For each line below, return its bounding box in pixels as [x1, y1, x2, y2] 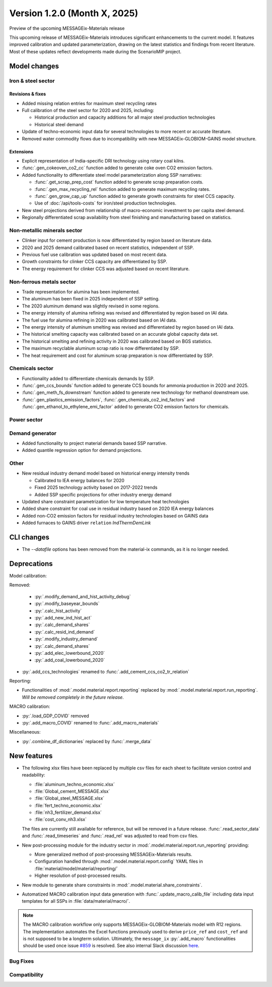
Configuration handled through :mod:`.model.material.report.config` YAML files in [34, 858, 203, 864]
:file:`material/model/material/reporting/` [34, 865, 118, 871]
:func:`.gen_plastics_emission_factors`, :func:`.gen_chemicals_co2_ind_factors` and [22, 396, 195, 402]
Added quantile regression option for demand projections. [22, 447, 142, 453]
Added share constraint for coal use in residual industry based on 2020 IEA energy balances [22, 505, 214, 512]
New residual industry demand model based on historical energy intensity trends [22, 470, 190, 477]
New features [9, 751, 53, 760]
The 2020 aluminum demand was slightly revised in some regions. [22, 303, 160, 309]
